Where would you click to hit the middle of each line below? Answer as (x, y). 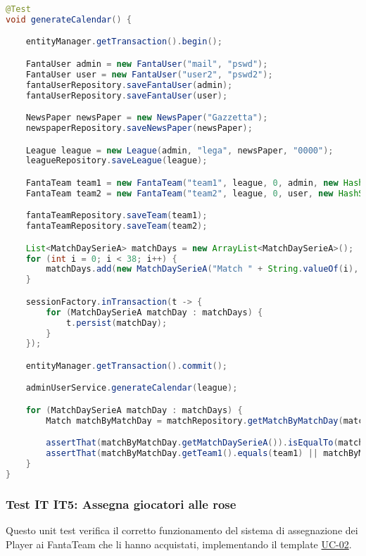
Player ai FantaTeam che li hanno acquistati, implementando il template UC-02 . (179, 544)
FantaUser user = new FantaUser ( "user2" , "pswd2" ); (149, 74)
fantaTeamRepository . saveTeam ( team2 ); (116, 226)
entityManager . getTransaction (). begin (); (124, 42)
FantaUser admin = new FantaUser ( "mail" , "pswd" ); (147, 64)
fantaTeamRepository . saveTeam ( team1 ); (116, 216)
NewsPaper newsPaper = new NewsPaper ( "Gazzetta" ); (147, 118)
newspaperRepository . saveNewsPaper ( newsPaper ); (139, 128)
